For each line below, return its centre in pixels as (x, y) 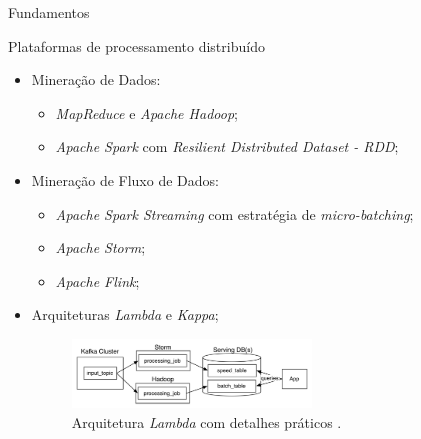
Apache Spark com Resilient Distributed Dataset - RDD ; (227, 146)
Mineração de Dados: (96, 79)
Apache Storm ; (100, 247)
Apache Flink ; (97, 280)
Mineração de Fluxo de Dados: (125, 179)
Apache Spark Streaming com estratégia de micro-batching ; (234, 213)
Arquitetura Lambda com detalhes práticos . (206, 421)
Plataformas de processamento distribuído (136, 45)
